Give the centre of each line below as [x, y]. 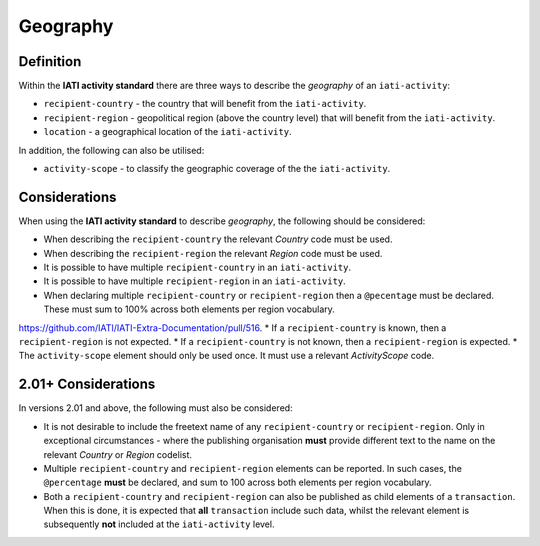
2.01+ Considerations [87, 384]
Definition [50, 61]
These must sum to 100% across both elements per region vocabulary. [189, 309]
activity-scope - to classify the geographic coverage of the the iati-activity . [217, 169]
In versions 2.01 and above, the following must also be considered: [156, 408]
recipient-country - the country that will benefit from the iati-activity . [205, 104]
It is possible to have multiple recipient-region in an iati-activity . [195, 281]
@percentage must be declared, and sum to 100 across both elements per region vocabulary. [237, 482]
